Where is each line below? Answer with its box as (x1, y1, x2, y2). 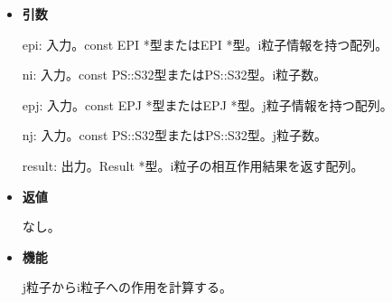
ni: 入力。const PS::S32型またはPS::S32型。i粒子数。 (22, 65, 327, 84)
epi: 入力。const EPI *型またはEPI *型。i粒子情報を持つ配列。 (22, 34, 388, 53)
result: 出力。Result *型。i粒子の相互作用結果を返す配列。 (22, 156, 364, 175)
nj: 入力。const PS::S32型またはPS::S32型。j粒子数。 (22, 126, 328, 145)
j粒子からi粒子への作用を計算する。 (22, 278, 232, 297)
